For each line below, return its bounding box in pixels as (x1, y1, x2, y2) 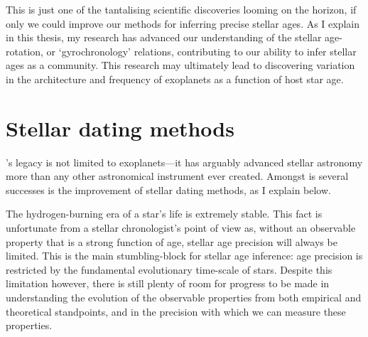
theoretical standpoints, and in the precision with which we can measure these (6, 304, 346, 319)
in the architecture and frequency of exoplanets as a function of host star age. (6, 71, 344, 86)
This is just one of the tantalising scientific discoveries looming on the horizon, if (6, 2, 357, 16)
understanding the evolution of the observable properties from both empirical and (6, 290, 362, 305)
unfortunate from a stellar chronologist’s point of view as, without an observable (6, 220, 356, 235)
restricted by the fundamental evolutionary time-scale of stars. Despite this (6, 262, 332, 277)
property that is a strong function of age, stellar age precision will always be (6, 234, 337, 249)
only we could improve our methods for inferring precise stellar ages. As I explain (6, 16, 360, 31)
